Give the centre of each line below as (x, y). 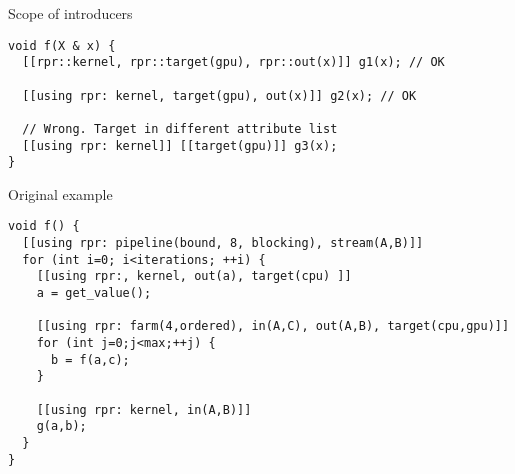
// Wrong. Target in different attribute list (180, 128)
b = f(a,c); (90, 359)
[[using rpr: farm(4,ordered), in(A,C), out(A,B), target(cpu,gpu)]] (273, 326)
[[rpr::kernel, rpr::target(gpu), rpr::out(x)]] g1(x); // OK (233, 62)
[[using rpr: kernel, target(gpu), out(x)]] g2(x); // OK (219, 95)
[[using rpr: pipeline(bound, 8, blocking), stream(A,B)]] (223, 243)
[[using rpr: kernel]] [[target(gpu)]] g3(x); (180, 145)
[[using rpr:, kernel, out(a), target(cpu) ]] (194, 276)
